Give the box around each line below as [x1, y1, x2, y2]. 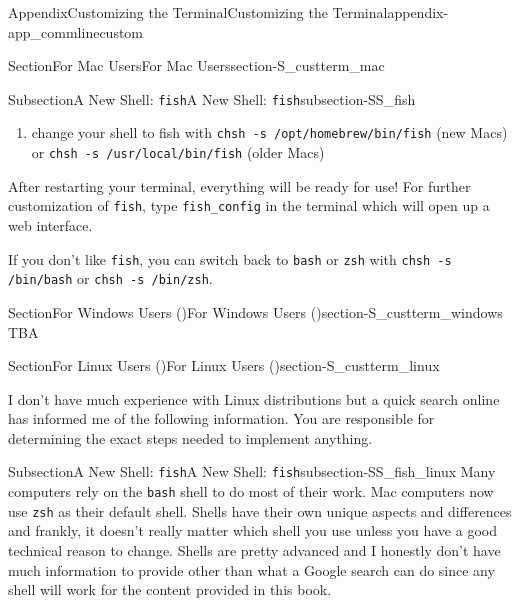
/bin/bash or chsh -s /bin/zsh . [8, 268, 213, 289]
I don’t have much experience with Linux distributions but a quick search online [8, 388, 500, 409]
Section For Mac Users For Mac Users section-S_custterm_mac [8, 55, 385, 76]
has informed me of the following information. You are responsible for [8, 408, 435, 429]
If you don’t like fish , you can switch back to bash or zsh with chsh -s [8, 248, 452, 269]
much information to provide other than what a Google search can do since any [8, 559, 495, 580]
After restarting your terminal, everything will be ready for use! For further [8, 175, 471, 196]
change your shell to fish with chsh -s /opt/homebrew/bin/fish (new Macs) [31, 122, 508, 143]
